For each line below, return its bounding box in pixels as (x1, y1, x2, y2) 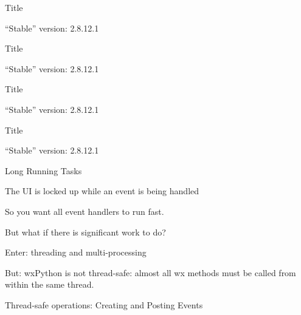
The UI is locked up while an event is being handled (5, 185, 199, 197)
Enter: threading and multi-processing (5, 246, 147, 259)
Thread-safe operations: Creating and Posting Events (5, 298, 203, 311)
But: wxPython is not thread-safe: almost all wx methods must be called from (5, 266, 296, 279)
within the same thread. (5, 278, 94, 291)
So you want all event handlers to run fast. (5, 205, 164, 217)
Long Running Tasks (5, 164, 82, 177)
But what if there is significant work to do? (5, 225, 166, 238)
